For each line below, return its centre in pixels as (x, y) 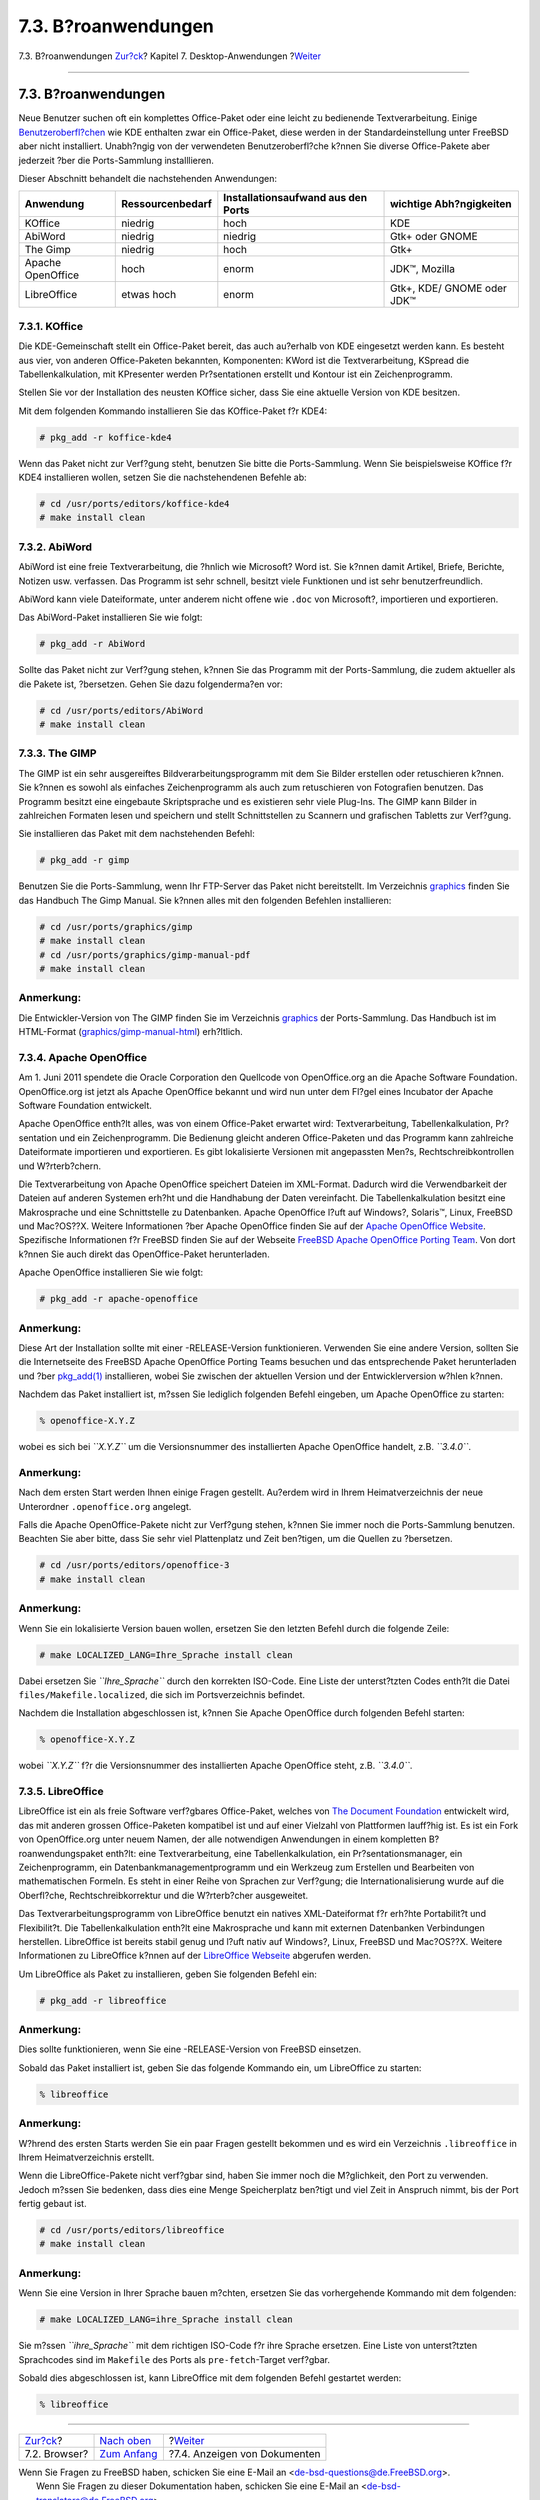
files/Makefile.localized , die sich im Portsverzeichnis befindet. (161, 1694)
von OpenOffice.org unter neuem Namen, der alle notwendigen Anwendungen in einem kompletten (222, 1839)
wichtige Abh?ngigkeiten (451, 204)
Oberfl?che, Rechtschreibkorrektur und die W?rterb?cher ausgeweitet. (163, 1895)
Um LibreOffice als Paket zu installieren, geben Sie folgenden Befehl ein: (167, 1974)
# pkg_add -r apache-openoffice (119, 1299)
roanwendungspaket (61, 1853)
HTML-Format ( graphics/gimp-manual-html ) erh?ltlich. (131, 1032)
